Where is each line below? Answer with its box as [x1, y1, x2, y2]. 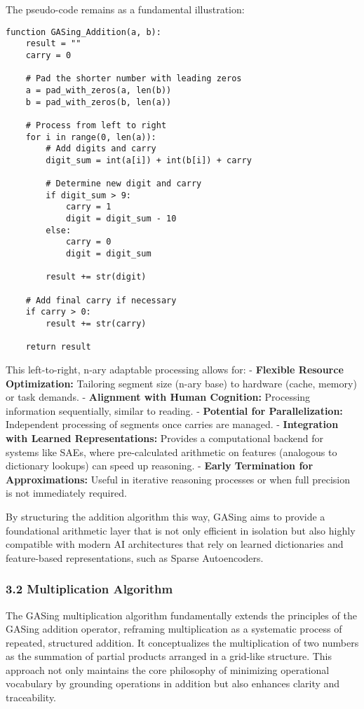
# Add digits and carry [46, 144, 156, 154]
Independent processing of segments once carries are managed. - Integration [6, 417, 339, 432]
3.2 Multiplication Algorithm [6, 580, 173, 598]
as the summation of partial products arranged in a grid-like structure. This [6, 649, 332, 663]
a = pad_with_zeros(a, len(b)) [25, 85, 172, 95]
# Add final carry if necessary [25, 295, 177, 305]
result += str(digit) [46, 272, 147, 282]
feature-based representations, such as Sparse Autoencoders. [6, 550, 264, 565]
